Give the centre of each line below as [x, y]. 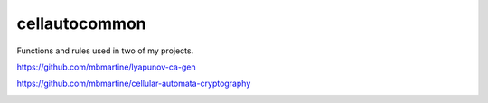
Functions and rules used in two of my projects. [105, 51]
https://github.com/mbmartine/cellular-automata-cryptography [134, 84]
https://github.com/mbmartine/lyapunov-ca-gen [106, 67]
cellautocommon [81, 23]
